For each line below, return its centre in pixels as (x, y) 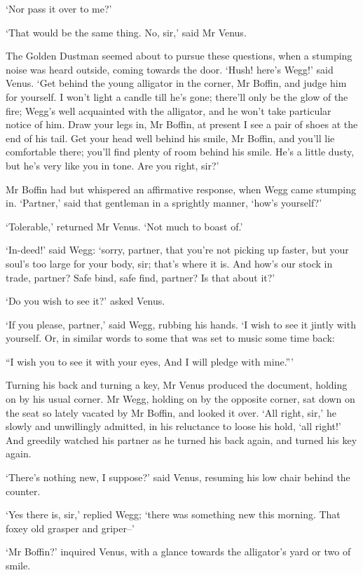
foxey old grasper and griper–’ (70, 528)
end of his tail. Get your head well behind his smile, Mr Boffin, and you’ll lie (170, 138)
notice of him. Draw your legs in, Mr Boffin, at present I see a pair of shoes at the (182, 124)
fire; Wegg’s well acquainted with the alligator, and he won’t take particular (169, 110)
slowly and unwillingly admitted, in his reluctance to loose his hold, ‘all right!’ (173, 426)
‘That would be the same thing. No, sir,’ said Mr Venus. (126, 32)
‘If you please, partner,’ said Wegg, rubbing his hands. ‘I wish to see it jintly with (181, 324)
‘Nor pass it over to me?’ (59, 8)
